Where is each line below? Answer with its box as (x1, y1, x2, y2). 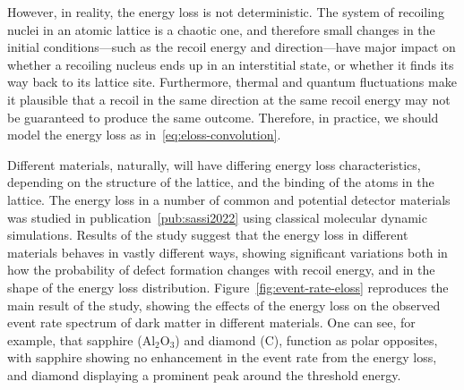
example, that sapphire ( (7, 330, 142, 349)
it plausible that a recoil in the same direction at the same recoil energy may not (7, 89, 451, 108)
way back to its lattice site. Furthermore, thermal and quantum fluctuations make (7, 72, 457, 91)
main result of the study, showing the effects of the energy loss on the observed (7, 295, 441, 314)
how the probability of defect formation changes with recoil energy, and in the (7, 260, 435, 279)
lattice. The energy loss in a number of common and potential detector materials (7, 190, 451, 208)
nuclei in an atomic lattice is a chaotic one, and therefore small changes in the (7, 20, 435, 38)
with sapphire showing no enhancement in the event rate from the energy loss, (7, 348, 437, 367)
